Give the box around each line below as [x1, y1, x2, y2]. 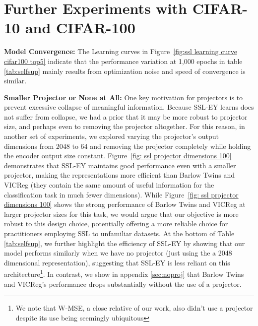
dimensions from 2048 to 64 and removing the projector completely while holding [4, 140, 251, 151]
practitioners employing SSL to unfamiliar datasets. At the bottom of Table [4, 228, 235, 238]
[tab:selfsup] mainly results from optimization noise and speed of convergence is [4, 65, 246, 76]
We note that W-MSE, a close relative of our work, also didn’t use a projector [15, 303, 253, 313]
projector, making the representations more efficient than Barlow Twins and [4, 170, 235, 180]
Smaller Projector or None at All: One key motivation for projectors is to [4, 92, 243, 102]
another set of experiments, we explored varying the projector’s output [4, 131, 219, 141]
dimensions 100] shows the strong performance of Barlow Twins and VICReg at [4, 199, 246, 209]
